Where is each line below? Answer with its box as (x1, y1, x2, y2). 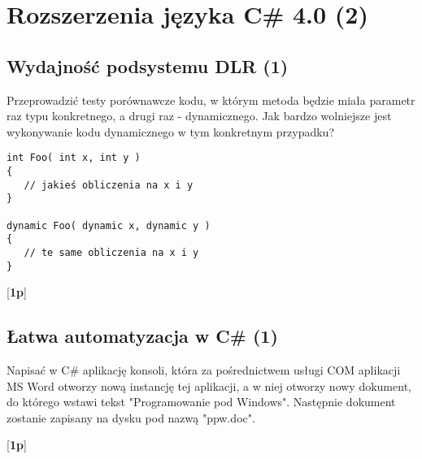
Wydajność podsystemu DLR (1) (7, 53, 289, 78)
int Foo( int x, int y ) (7, 152, 141, 164)
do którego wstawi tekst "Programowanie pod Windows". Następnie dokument (7, 393, 396, 410)
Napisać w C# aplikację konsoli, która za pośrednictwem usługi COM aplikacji (7, 362, 401, 379)
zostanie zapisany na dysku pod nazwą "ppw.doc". (7, 409, 255, 426)
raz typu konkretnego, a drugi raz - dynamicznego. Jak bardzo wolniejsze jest (7, 107, 392, 124)
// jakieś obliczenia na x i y (24, 179, 194, 191)
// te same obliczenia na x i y (24, 246, 199, 258)
